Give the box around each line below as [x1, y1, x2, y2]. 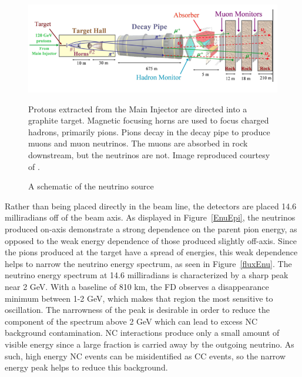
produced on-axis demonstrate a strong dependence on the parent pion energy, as [5, 223, 297, 235]
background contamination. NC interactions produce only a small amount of [5, 326, 280, 339]
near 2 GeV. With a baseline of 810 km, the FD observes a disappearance [5, 281, 269, 293]
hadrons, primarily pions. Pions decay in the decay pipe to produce [28, 125, 270, 138]
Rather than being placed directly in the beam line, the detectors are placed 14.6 [5, 199, 297, 212]
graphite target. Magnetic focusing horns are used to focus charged [28, 114, 269, 126]
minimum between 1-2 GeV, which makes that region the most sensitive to [5, 292, 273, 304]
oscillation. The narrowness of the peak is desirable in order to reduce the [5, 303, 270, 316]
